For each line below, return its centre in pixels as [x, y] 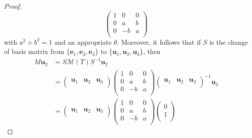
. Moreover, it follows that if [159, 42]
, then [152, 51]
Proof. [13, 6]
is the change [229, 42]
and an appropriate [83, 42]
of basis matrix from [34, 51]
